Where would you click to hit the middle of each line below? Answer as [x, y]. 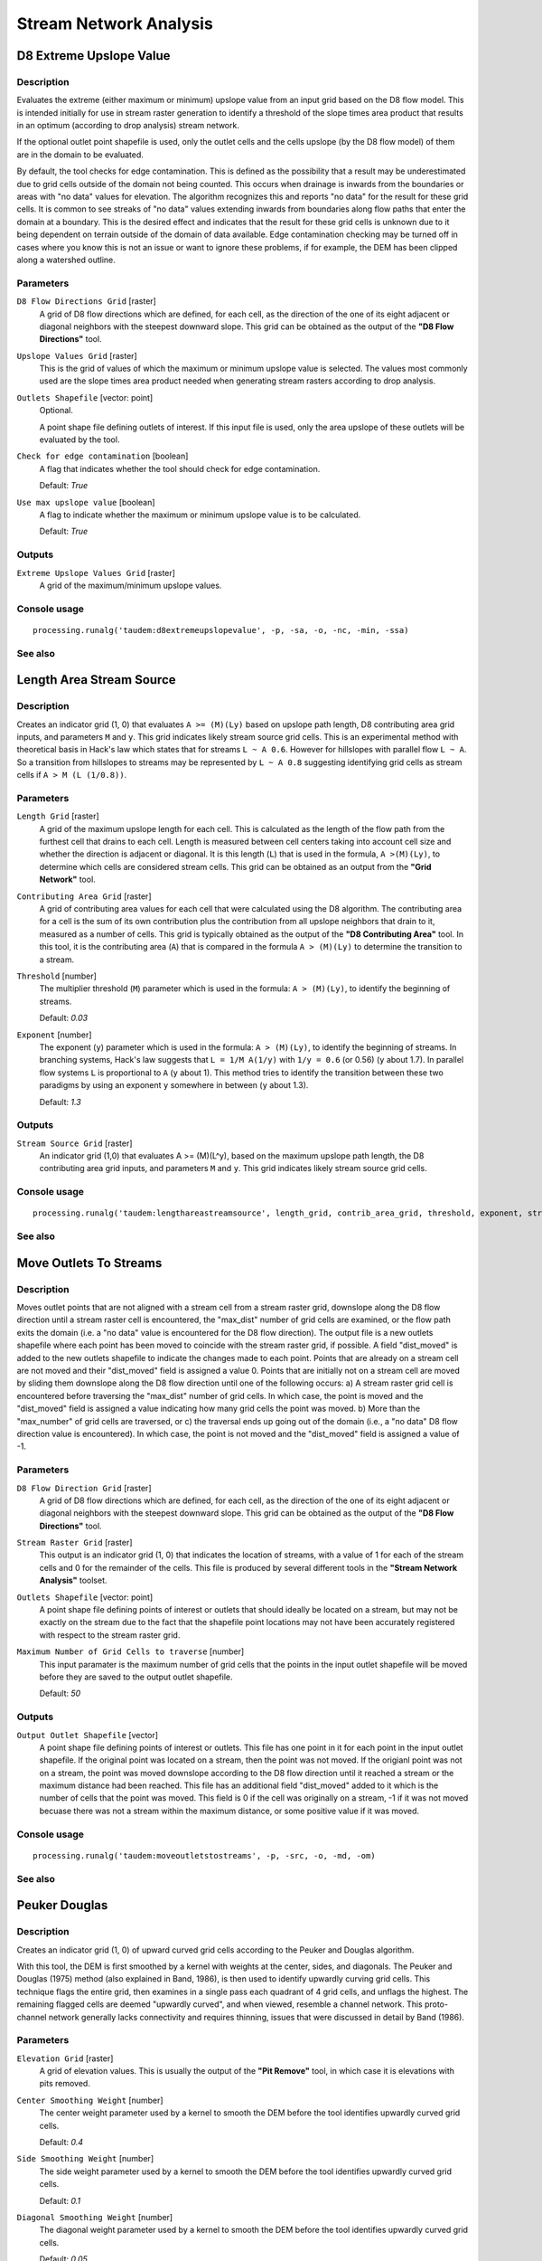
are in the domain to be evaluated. [80, 155]
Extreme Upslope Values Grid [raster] [96, 572]
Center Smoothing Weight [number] [90, 2100]
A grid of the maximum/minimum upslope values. [131, 585]
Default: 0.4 [61, 2142]
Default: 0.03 [64, 1018]
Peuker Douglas [62, 1905]
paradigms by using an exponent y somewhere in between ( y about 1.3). [174, 1085]
